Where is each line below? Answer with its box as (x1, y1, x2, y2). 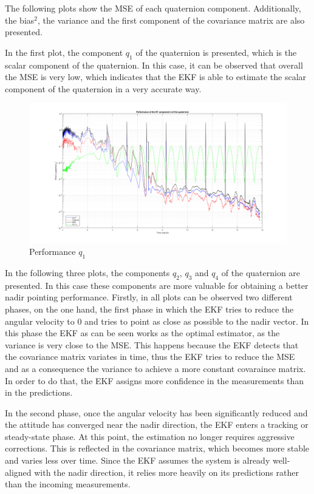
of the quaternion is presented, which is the (135, 46, 297, 58)
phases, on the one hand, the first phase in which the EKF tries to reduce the (5, 302, 294, 315)
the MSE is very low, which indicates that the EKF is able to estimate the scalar (5, 70, 307, 83)
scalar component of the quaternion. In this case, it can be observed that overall (5, 58, 303, 71)
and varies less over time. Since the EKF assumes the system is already (5, 454, 270, 467)
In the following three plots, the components (5, 266, 170, 279)
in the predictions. (5, 386, 73, 399)
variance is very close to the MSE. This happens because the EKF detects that (5, 338, 299, 351)
